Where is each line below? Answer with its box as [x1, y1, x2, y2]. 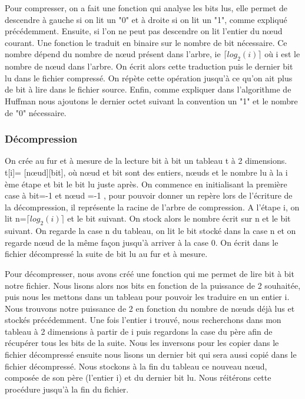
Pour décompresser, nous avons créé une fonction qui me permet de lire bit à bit [5, 267, 294, 279]
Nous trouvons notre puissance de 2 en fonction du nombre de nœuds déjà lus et [5, 302, 295, 314]
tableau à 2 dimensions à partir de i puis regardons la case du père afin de [5, 325, 273, 337]
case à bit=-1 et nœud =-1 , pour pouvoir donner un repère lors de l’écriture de [5, 189, 293, 202]
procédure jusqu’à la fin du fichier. [5, 382, 129, 395]
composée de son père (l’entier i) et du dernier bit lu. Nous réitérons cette [5, 371, 271, 384]
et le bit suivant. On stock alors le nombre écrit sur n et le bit [67, 212, 291, 225]
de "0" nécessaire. [5, 106, 67, 118]
